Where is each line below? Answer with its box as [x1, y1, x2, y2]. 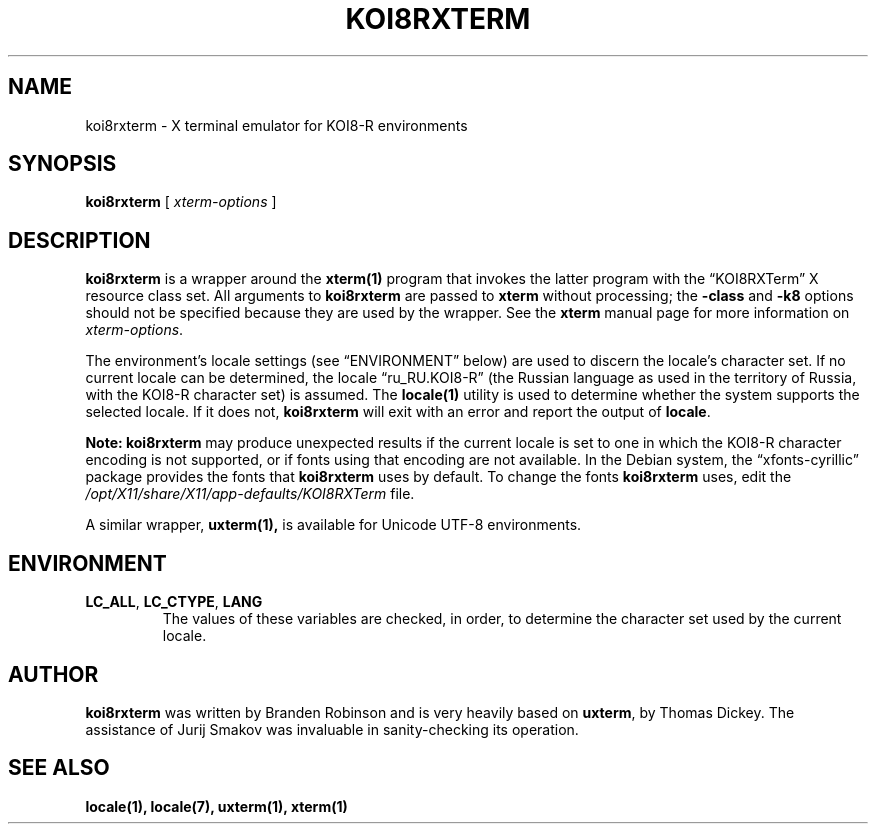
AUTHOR [8, 661, 99, 687]
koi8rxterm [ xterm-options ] [85, 193, 277, 211]
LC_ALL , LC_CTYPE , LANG [85, 593, 263, 611]
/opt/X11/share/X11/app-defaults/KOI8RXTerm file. [85, 485, 415, 503]
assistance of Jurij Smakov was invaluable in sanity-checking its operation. [85, 720, 579, 738]
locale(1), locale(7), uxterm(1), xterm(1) [85, 797, 348, 815]
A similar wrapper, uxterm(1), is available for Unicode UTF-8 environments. [85, 516, 582, 534]
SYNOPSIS [8, 151, 117, 177]
